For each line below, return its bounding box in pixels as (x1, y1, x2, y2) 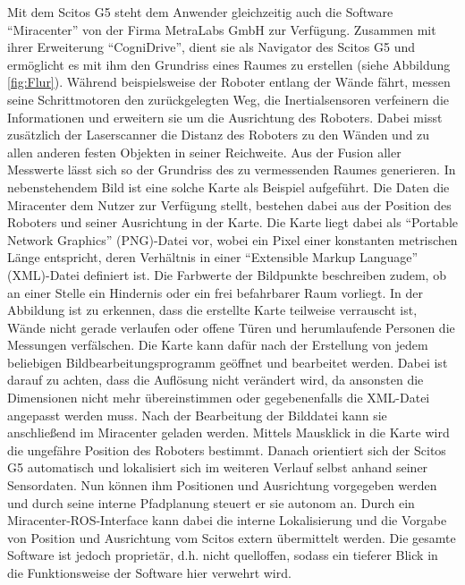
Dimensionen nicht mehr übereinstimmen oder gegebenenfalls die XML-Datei (7, 388, 430, 407)
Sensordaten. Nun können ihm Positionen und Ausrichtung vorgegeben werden (7, 476, 437, 495)
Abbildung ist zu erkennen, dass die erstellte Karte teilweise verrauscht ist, (7, 301, 418, 319)
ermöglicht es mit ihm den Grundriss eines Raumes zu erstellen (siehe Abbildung (7, 55, 451, 73)
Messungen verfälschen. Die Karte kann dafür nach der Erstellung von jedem (7, 335, 428, 354)
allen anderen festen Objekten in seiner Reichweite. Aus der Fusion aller (7, 142, 402, 161)
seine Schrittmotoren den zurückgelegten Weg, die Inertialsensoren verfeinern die (7, 89, 450, 108)
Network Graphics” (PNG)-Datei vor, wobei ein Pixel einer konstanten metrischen (7, 230, 458, 249)
